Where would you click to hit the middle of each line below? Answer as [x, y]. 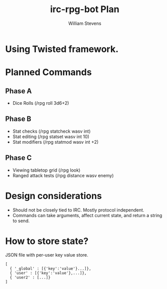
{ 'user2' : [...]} [30, 278]
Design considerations [54, 196]
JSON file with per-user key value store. [47, 255]
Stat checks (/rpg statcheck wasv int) [51, 131]
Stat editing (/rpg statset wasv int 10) [51, 136]
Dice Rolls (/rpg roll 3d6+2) [41, 103]
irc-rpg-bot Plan [85, 9]
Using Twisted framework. [62, 49]
